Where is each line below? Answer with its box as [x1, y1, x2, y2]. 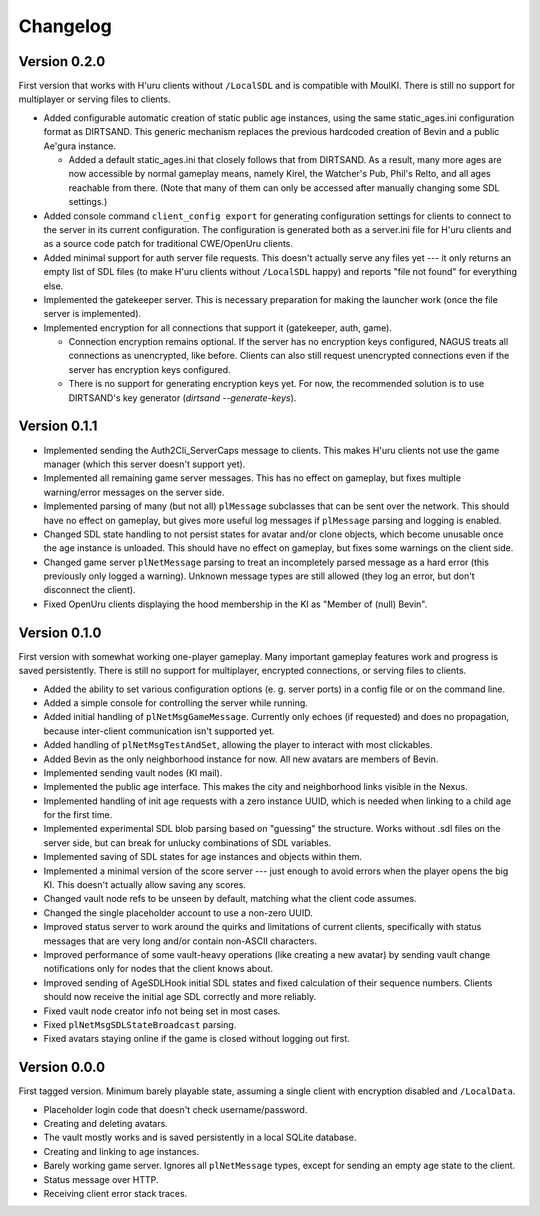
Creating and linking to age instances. [43, 1145, 200, 1157]
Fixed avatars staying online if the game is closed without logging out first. [43, 1033, 350, 1045]
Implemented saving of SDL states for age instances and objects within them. [43, 851, 363, 863]
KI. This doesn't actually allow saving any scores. [43, 879, 247, 891]
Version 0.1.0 [18, 624, 102, 641]
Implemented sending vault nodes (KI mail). [43, 766, 223, 779]
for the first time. [43, 809, 113, 821]
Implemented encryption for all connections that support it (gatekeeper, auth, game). [43, 321, 392, 334]
